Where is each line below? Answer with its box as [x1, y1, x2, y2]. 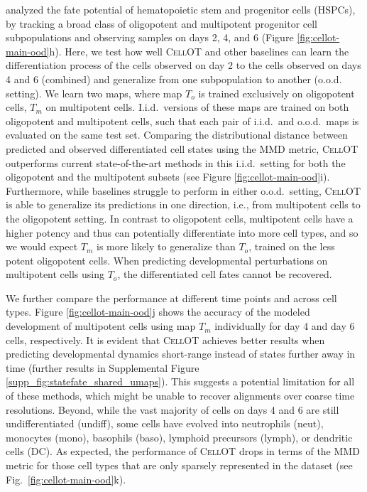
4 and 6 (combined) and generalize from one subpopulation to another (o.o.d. [6, 71, 342, 86]
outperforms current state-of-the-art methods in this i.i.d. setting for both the [6, 155, 346, 170]
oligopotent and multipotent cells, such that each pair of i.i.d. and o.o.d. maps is [6, 113, 359, 128]
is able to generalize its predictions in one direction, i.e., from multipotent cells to [6, 197, 361, 212]
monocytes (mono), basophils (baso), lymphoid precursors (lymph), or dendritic [6, 429, 353, 444]
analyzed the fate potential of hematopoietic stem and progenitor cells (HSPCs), [6, 2, 356, 16]
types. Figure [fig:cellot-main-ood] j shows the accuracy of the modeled [6, 304, 310, 319]
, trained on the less [248, 239, 335, 254]
